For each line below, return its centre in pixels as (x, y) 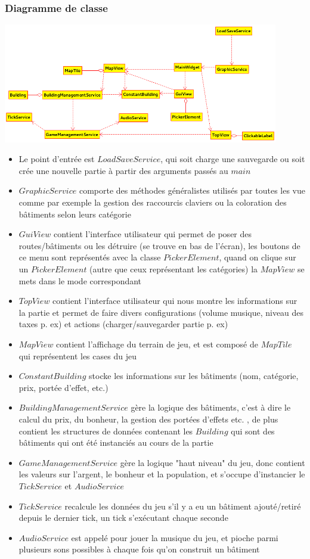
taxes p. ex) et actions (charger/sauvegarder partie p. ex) (123, 324)
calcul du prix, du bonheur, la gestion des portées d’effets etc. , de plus (148, 419)
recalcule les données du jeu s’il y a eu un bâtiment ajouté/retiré (183, 506)
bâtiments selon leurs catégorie (75, 214)
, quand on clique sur (258, 257)
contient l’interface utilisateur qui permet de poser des (153, 234)
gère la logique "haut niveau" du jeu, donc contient (213, 462)
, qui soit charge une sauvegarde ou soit (233, 159)
